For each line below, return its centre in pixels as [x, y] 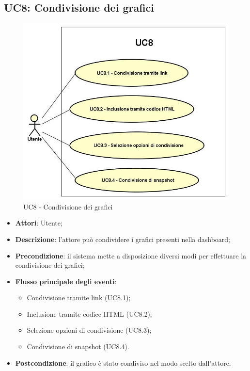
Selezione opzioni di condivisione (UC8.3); [89, 330]
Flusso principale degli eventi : [66, 281]
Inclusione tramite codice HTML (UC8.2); [89, 314]
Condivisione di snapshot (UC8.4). [78, 347]
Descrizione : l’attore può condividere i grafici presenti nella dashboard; [123, 239]
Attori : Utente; [39, 223]
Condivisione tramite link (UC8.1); [79, 298]
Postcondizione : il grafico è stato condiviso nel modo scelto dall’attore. [123, 363]
